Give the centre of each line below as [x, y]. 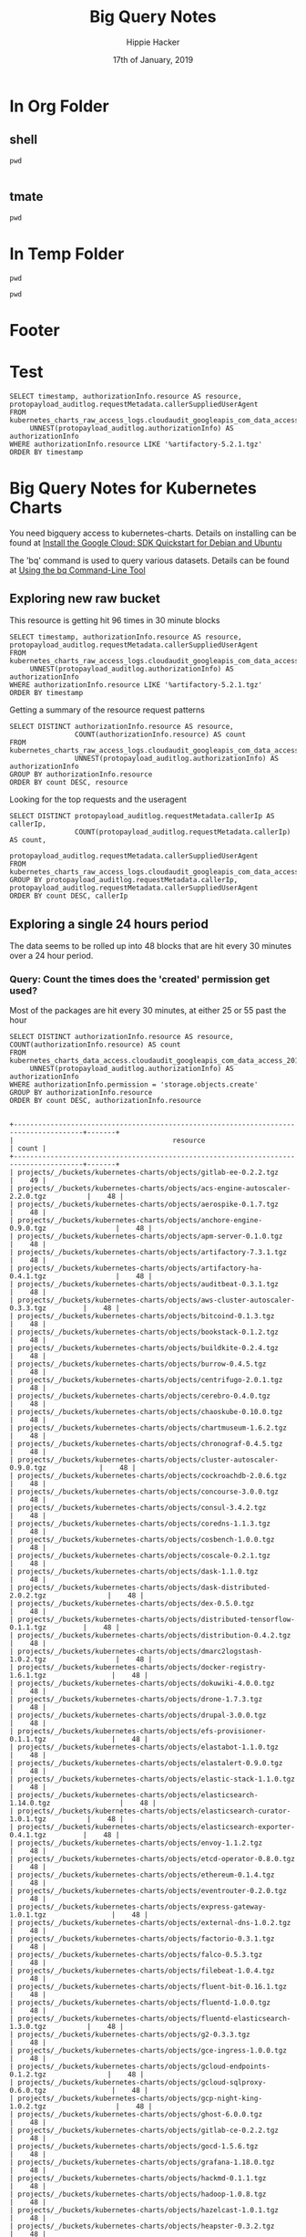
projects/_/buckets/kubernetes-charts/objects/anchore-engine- [140, 1221]
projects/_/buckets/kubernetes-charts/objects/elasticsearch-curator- [154, 1811]
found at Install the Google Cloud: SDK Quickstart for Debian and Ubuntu [146, 542]
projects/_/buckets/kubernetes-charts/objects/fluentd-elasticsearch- [154, 2019]
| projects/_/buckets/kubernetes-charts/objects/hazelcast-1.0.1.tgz [144, 2211]
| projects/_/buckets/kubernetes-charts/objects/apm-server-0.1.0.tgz [146, 1237]
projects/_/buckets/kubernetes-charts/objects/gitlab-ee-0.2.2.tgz [148, 1173]
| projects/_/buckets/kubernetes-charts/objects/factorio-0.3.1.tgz [142, 1939]
